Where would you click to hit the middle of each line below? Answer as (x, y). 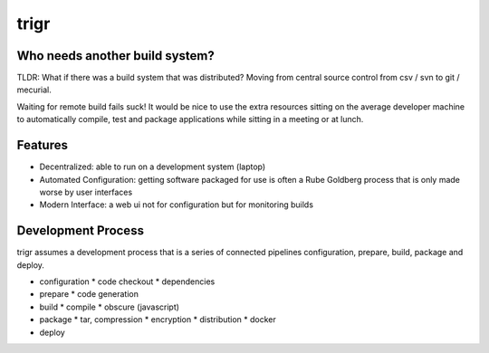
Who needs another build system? (115, 56)
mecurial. (34, 90)
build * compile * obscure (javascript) (110, 307)
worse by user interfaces (86, 192)
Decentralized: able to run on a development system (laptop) (153, 167)
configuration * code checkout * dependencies (127, 281)
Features (42, 145)
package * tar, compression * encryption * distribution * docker (158, 320)
